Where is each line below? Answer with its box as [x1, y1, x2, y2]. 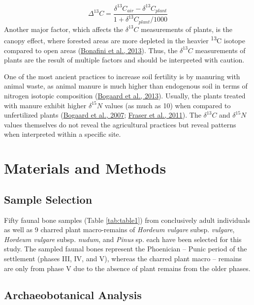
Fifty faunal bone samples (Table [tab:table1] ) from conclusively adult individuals [4, 214, 250, 225]
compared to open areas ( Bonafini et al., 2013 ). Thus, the [4, 45, 178, 55]
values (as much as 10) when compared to [104, 100, 231, 110]
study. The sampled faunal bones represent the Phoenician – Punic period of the [4, 244, 247, 254]
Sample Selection [4, 191, 93, 207]
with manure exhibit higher [4, 100, 87, 110]
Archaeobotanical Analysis [4, 287, 142, 302]
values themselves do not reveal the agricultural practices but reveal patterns [4, 119, 236, 129]
